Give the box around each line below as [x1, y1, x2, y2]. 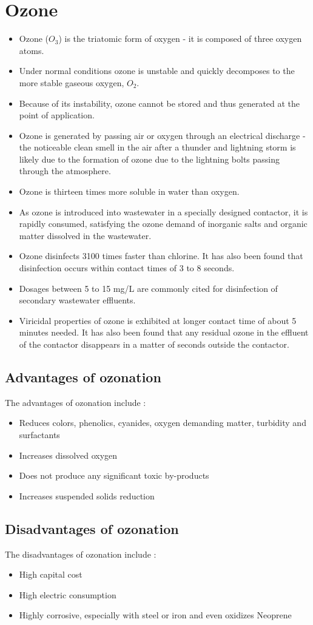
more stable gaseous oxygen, [19, 76, 124, 89]
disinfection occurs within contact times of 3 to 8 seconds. [19, 262, 235, 274]
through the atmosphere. [19, 164, 111, 177]
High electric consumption [19, 588, 116, 601]
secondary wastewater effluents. [19, 294, 136, 306]
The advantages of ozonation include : [5, 396, 146, 408]
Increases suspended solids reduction [19, 489, 155, 502]
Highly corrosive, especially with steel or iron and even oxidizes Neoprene [19, 609, 292, 621]
